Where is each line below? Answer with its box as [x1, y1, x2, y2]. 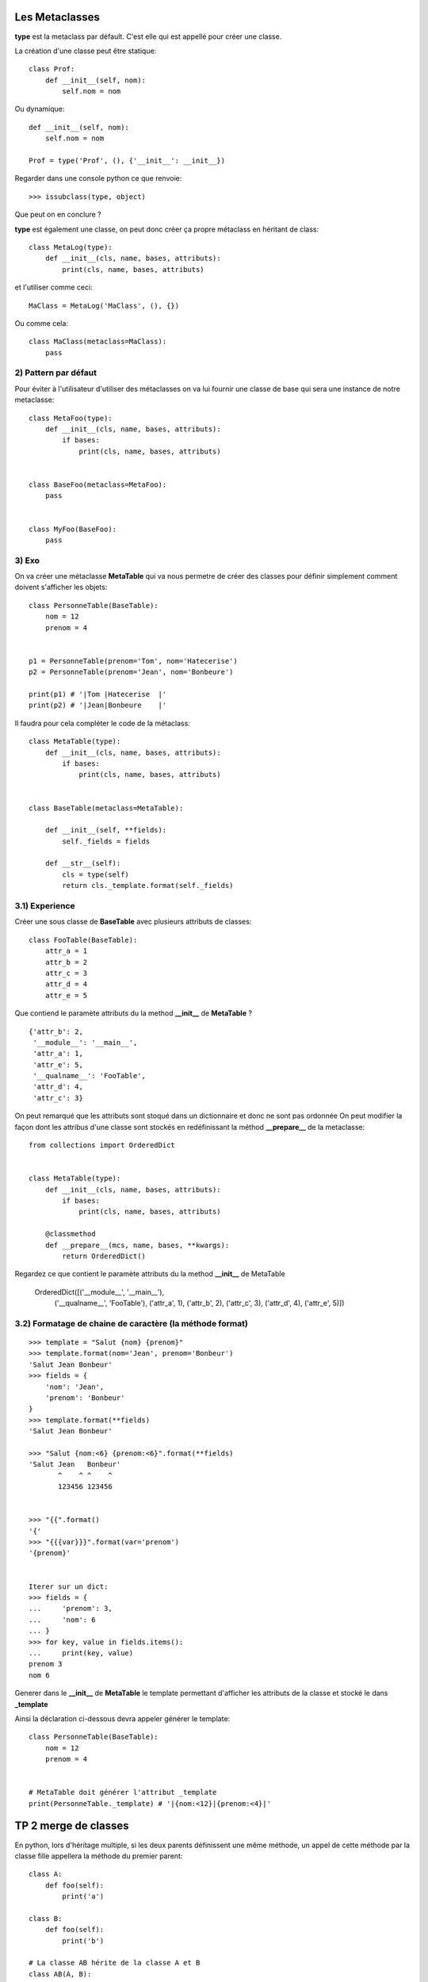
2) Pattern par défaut [14, 367, 97, 378]
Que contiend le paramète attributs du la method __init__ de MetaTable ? [14, 1008, 253, 1018]
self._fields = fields [62, 836, 151, 846]
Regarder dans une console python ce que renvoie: [14, 174, 182, 183]
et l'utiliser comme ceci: [14, 282, 93, 293]
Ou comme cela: [14, 318, 69, 328]
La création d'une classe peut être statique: [14, 46, 157, 55]
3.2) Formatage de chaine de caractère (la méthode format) [14, 1318, 249, 1329]
